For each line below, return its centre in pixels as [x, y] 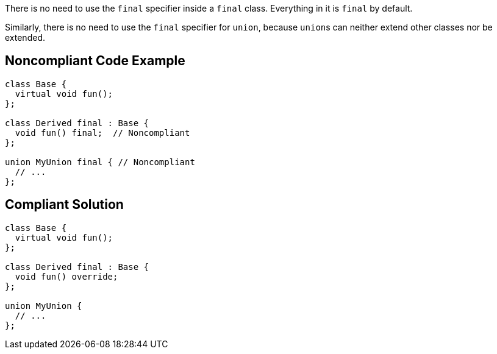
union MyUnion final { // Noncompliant [100, 162]
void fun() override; [66, 276]
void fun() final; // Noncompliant [102, 133]
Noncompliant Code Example [95, 61]
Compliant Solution [64, 205]
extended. [25, 37]
